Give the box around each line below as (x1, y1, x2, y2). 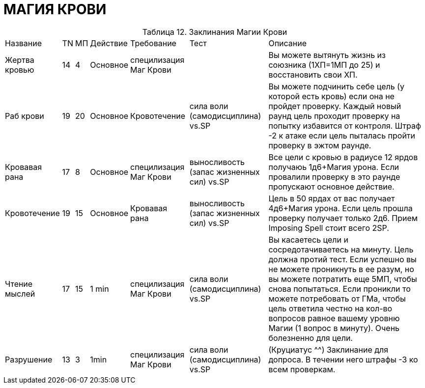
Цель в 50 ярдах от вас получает (268, 193, 395, 203)
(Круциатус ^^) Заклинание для (268, 344, 389, 355)
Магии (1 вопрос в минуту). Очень (268, 323, 399, 333)
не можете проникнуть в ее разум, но (268, 264, 414, 274)
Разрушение (5, 354, 53, 364)
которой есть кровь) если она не (268, 91, 395, 101)
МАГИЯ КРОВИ (3, 1, 107, 18)
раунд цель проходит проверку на (268, 111, 400, 121)
